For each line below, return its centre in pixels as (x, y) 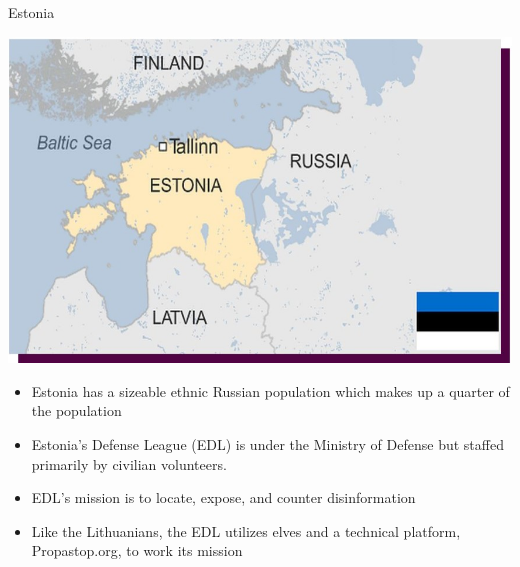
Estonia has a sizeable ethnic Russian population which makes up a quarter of (270, 390)
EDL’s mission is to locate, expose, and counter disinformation (223, 497)
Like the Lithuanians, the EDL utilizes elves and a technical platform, (246, 530)
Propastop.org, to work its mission (137, 550)
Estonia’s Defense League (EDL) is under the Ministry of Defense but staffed (267, 444)
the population (76, 410)
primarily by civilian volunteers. (129, 463)
